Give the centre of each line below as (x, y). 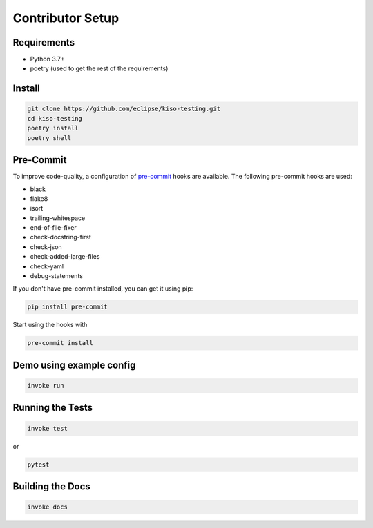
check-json (46, 247)
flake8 (39, 198)
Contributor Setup (66, 18)
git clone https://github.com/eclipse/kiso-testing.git (124, 109)
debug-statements (56, 276)
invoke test (48, 428)
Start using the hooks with (50, 325)
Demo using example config (74, 365)
